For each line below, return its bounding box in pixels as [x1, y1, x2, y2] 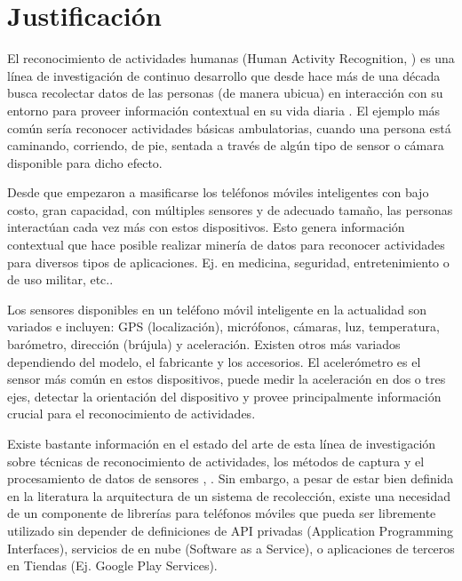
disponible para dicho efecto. [7, 153, 163, 171]
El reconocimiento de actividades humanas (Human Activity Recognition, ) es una [7, 49, 455, 68]
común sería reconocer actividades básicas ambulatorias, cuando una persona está [7, 118, 451, 137]
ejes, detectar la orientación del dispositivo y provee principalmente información [7, 386, 442, 405]
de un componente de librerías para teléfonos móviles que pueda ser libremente [7, 504, 436, 522]
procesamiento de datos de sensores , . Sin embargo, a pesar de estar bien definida [7, 469, 454, 488]
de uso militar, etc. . [7, 270, 114, 289]
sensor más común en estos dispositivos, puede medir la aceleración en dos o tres [7, 370, 446, 388]
